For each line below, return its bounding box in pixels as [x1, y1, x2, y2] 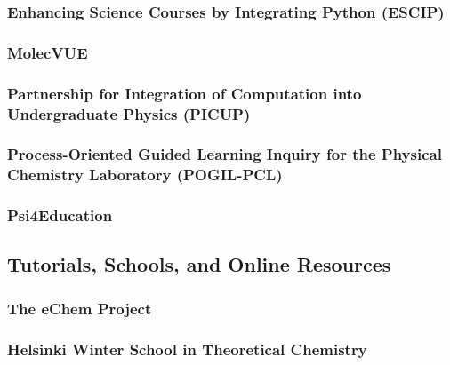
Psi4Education [7, 204, 113, 226]
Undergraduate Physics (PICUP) [7, 102, 251, 124]
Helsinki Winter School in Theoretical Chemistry [7, 337, 367, 360]
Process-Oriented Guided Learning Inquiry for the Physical [7, 143, 442, 165]
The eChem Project [7, 297, 152, 319]
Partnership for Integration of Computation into [7, 82, 362, 104]
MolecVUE [7, 41, 88, 63]
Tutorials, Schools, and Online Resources [7, 250, 391, 278]
